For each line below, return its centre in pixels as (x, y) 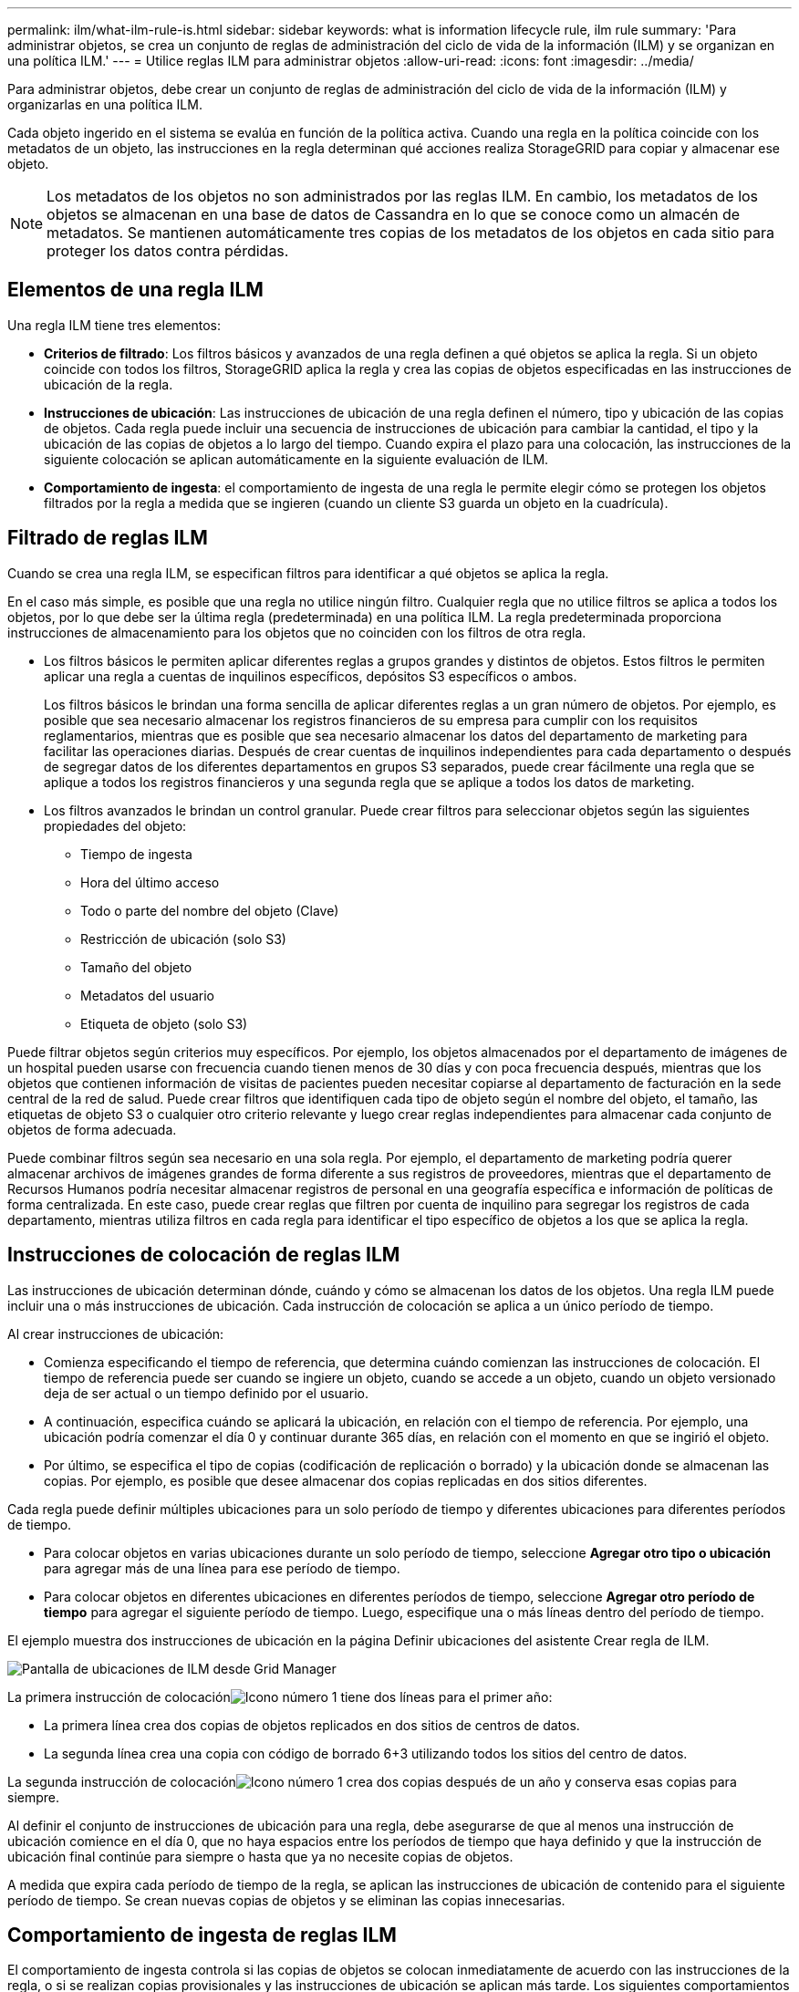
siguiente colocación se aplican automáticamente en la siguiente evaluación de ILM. (296, 459)
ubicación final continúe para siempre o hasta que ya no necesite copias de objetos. (260, 1856)
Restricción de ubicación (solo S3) (183, 939)
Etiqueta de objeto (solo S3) (164, 1023)
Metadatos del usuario (147, 995)
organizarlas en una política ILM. (105, 104)
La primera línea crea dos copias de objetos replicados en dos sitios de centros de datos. (312, 1725)
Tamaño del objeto (136, 967)
